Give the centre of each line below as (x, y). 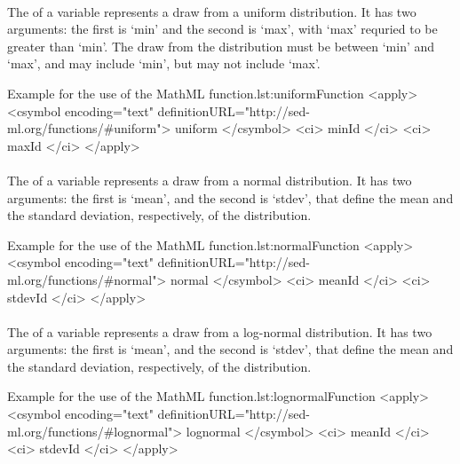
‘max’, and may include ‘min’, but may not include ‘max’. (164, 63)
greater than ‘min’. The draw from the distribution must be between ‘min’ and (221, 46)
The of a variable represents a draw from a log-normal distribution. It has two (220, 331)
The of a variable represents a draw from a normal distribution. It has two (210, 180)
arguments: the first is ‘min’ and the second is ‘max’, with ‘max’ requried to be (222, 29)
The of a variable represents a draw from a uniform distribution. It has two (212, 11)
